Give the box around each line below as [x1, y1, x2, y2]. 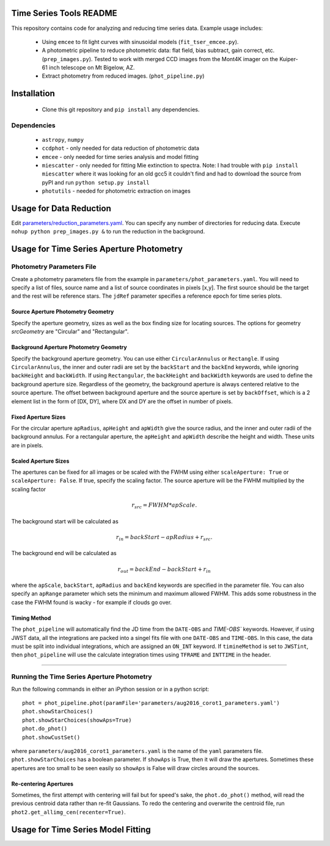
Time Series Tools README [11, 8, 117, 18]
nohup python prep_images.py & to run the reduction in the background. [11, 228, 205, 235]
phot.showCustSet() [22, 734, 81, 741]
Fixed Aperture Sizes [11, 413, 66, 421]
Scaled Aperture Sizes [11, 457, 70, 465]
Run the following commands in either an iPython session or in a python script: [11, 685, 209, 693]
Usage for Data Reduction [11, 203, 111, 213]
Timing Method [11, 614, 51, 622]
